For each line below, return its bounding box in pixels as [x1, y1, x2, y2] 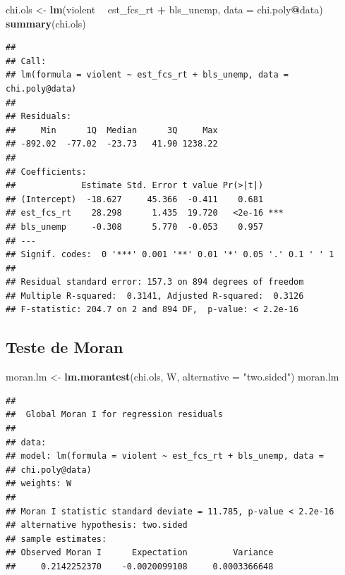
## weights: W [6, 478, 72, 489]
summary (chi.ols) [6, 16, 86, 30]
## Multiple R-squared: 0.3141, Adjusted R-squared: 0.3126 [6, 290, 304, 301]
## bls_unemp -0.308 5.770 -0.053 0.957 [6, 221, 264, 232]
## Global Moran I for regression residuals [6, 409, 223, 420]
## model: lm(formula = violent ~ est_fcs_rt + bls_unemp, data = [6, 451, 325, 462]
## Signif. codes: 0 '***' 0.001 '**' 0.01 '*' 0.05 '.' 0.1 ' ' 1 [6, 249, 334, 260]
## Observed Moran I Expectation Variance [6, 548, 274, 558]
